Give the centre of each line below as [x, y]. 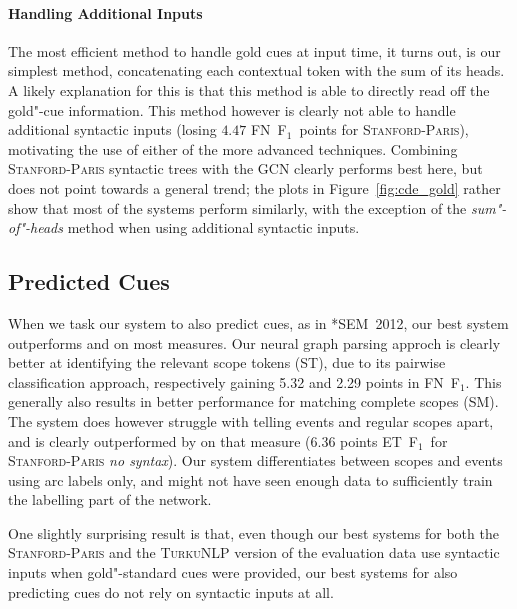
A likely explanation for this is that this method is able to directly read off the [249, 89]
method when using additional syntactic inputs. [213, 227]
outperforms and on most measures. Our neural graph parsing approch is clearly [254, 342]
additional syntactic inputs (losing [112, 129]
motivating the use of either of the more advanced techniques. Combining [233, 148]
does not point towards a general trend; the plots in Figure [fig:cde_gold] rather [254, 187]
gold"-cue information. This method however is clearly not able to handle [232, 109]
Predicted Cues [89, 281]
